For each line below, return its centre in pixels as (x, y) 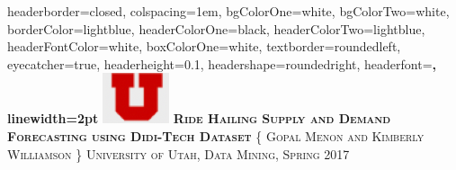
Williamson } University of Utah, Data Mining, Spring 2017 (179, 153)
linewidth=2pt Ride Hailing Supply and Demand (199, 118)
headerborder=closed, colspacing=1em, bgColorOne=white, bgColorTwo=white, (228, 11)
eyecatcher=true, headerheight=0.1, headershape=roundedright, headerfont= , (222, 63)
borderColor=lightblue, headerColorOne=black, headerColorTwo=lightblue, (216, 28)
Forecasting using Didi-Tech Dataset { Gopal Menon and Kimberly (216, 135)
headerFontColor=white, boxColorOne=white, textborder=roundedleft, (204, 46)
